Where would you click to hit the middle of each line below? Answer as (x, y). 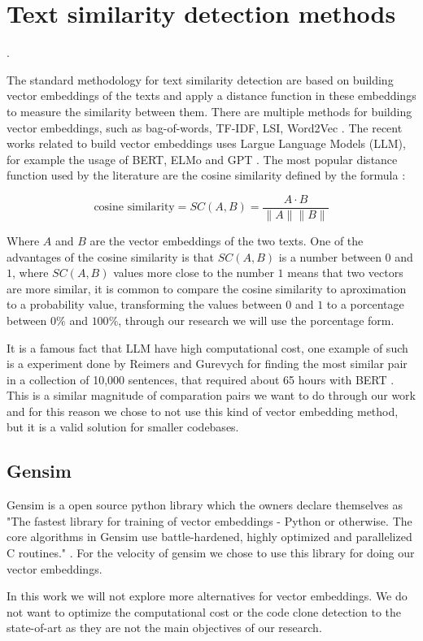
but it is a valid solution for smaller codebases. (123, 427)
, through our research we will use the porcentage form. (256, 320)
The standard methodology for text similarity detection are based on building (200, 79)
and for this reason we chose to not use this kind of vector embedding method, (203, 411)
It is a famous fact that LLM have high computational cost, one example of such (207, 347)
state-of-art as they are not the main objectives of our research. (164, 628)
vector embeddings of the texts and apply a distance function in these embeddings (211, 95)
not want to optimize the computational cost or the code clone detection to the (204, 611)
